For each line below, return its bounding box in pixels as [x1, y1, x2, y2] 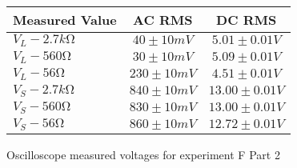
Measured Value [13, 10, 117, 29]
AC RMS [133, 10, 193, 29]
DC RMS [216, 10, 277, 29]
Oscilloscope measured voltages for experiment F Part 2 [6, 146, 280, 162]
